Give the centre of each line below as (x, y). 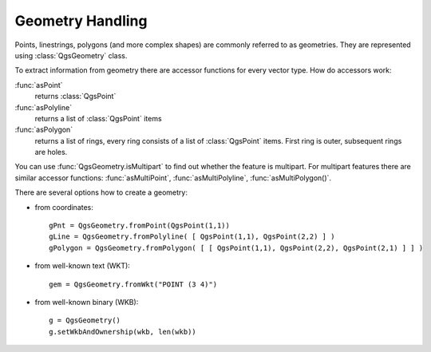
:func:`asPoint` (39, 85)
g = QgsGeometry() (85, 320)
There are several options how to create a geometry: (101, 192)
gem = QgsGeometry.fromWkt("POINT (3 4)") (133, 284)
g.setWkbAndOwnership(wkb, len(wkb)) (123, 332)
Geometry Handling (81, 21)
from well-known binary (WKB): (87, 302)
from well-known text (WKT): (83, 266)
